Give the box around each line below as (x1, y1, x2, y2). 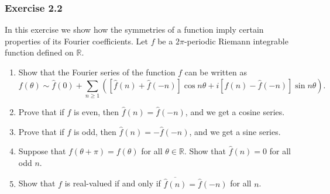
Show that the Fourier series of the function (18, 66, 176, 78)
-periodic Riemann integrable (184, 34, 288, 47)
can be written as (184, 66, 247, 78)
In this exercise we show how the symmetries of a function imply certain (5, 23, 264, 36)
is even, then (74, 105, 119, 117)
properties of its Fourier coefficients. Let (5, 34, 148, 47)
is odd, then (74, 125, 116, 137)
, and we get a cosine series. (185, 105, 285, 117)
